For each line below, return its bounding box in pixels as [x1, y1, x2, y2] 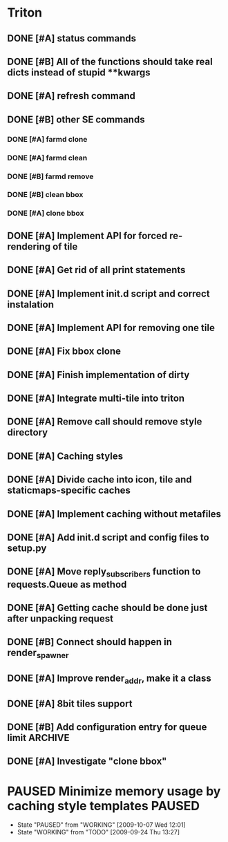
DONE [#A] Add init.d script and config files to [7, 532, 209, 543]
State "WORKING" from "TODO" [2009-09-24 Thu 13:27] [17, 828, 180, 836]
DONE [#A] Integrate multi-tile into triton [7, 393, 185, 404]
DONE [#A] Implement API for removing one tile [7, 321, 216, 333]
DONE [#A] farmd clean [7, 153, 88, 162]
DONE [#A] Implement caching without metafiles [7, 508, 222, 520]
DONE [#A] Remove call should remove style [7, 416, 202, 428]
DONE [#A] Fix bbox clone [7, 346, 121, 357]
